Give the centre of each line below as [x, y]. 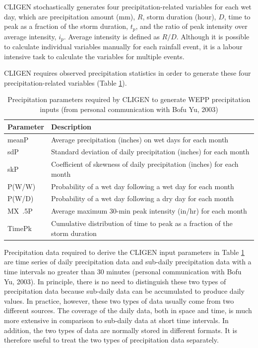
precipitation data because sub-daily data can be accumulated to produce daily [124, 291]
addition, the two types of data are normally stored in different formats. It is [121, 330]
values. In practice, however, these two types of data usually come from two [119, 300]
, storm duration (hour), [179, 16]
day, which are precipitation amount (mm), [70, 16]
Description [71, 126]
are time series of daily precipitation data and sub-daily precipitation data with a [128, 262]
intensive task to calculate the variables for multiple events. [94, 56]
